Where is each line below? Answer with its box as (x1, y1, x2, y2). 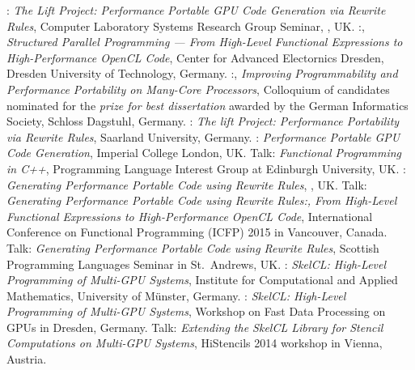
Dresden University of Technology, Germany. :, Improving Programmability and (6, 65, 398, 82)
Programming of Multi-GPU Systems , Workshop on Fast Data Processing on (6, 303, 386, 320)
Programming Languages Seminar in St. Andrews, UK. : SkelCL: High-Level (6, 255, 387, 272)
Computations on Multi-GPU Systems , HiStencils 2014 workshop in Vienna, (6, 334, 383, 351)
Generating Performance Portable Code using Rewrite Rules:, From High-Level (6, 192, 397, 209)
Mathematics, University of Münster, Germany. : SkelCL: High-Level (6, 287, 346, 304)
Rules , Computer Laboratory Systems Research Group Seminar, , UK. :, (6, 17, 365, 34)
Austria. (6, 351, 47, 368)
